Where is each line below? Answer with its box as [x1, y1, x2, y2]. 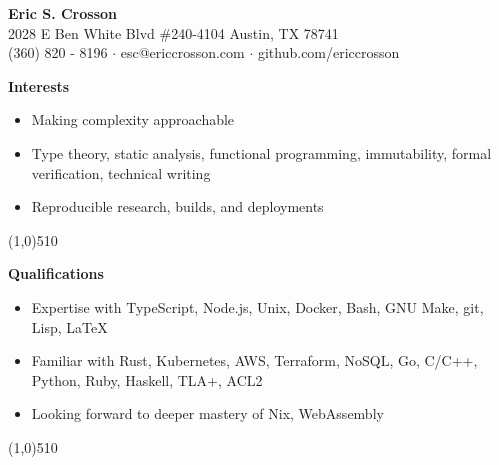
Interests [8, 75, 70, 96]
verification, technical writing [31, 162, 211, 183]
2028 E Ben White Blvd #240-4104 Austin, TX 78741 [8, 22, 339, 43]
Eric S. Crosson [8, 3, 118, 23]
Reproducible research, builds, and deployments [31, 196, 324, 217]
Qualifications [8, 263, 104, 284]
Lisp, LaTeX [31, 316, 108, 337]
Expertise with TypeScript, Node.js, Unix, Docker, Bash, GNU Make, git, [31, 296, 484, 317]
